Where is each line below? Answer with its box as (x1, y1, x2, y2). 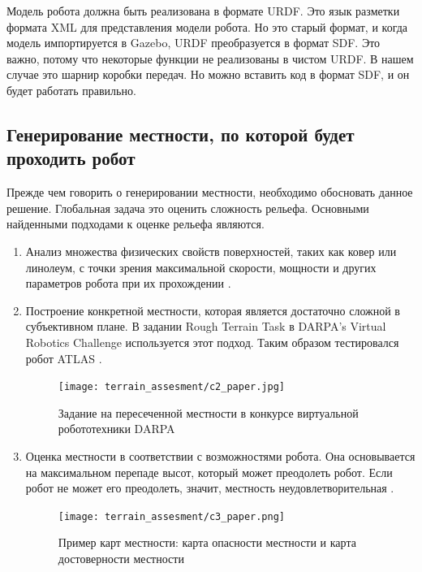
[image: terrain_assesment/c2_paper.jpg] (58, 381, 285, 393)
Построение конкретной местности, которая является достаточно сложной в (25, 301, 400, 318)
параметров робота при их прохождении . (25, 275, 231, 292)
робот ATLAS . (25, 349, 102, 366)
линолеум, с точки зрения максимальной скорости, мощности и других (25, 258, 377, 275)
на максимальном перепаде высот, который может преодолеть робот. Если (25, 463, 393, 480)
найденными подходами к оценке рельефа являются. (6, 215, 265, 232)
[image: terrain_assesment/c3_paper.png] (58, 510, 285, 522)
